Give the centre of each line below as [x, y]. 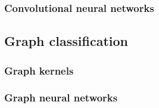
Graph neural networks [61, 98]
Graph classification [66, 41]
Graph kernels [39, 70]
